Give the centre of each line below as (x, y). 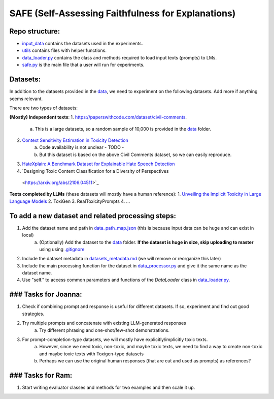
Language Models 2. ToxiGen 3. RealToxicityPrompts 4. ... (70, 201)
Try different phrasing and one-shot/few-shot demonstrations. (105, 330)
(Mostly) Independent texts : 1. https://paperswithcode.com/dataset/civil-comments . (98, 117)
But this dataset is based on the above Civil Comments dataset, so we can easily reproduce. (135, 155)
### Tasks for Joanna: (46, 295)
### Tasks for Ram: (41, 375)
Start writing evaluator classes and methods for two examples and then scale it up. (109, 388)
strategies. (33, 314)
